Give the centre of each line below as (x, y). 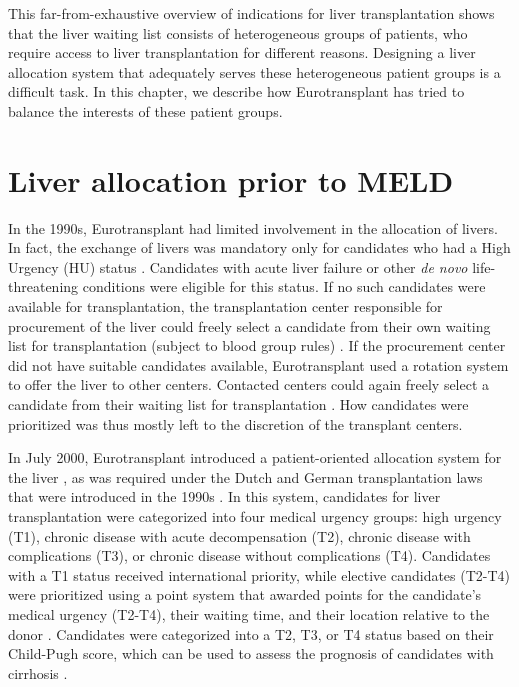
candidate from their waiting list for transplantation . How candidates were (238, 404)
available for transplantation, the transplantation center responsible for (225, 306)
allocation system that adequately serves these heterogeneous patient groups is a (254, 71)
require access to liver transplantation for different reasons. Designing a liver (242, 52)
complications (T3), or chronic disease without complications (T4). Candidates (249, 555)
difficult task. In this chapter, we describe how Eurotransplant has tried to (236, 91)
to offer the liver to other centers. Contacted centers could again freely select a (249, 384)
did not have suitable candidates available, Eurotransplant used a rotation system (258, 364)
